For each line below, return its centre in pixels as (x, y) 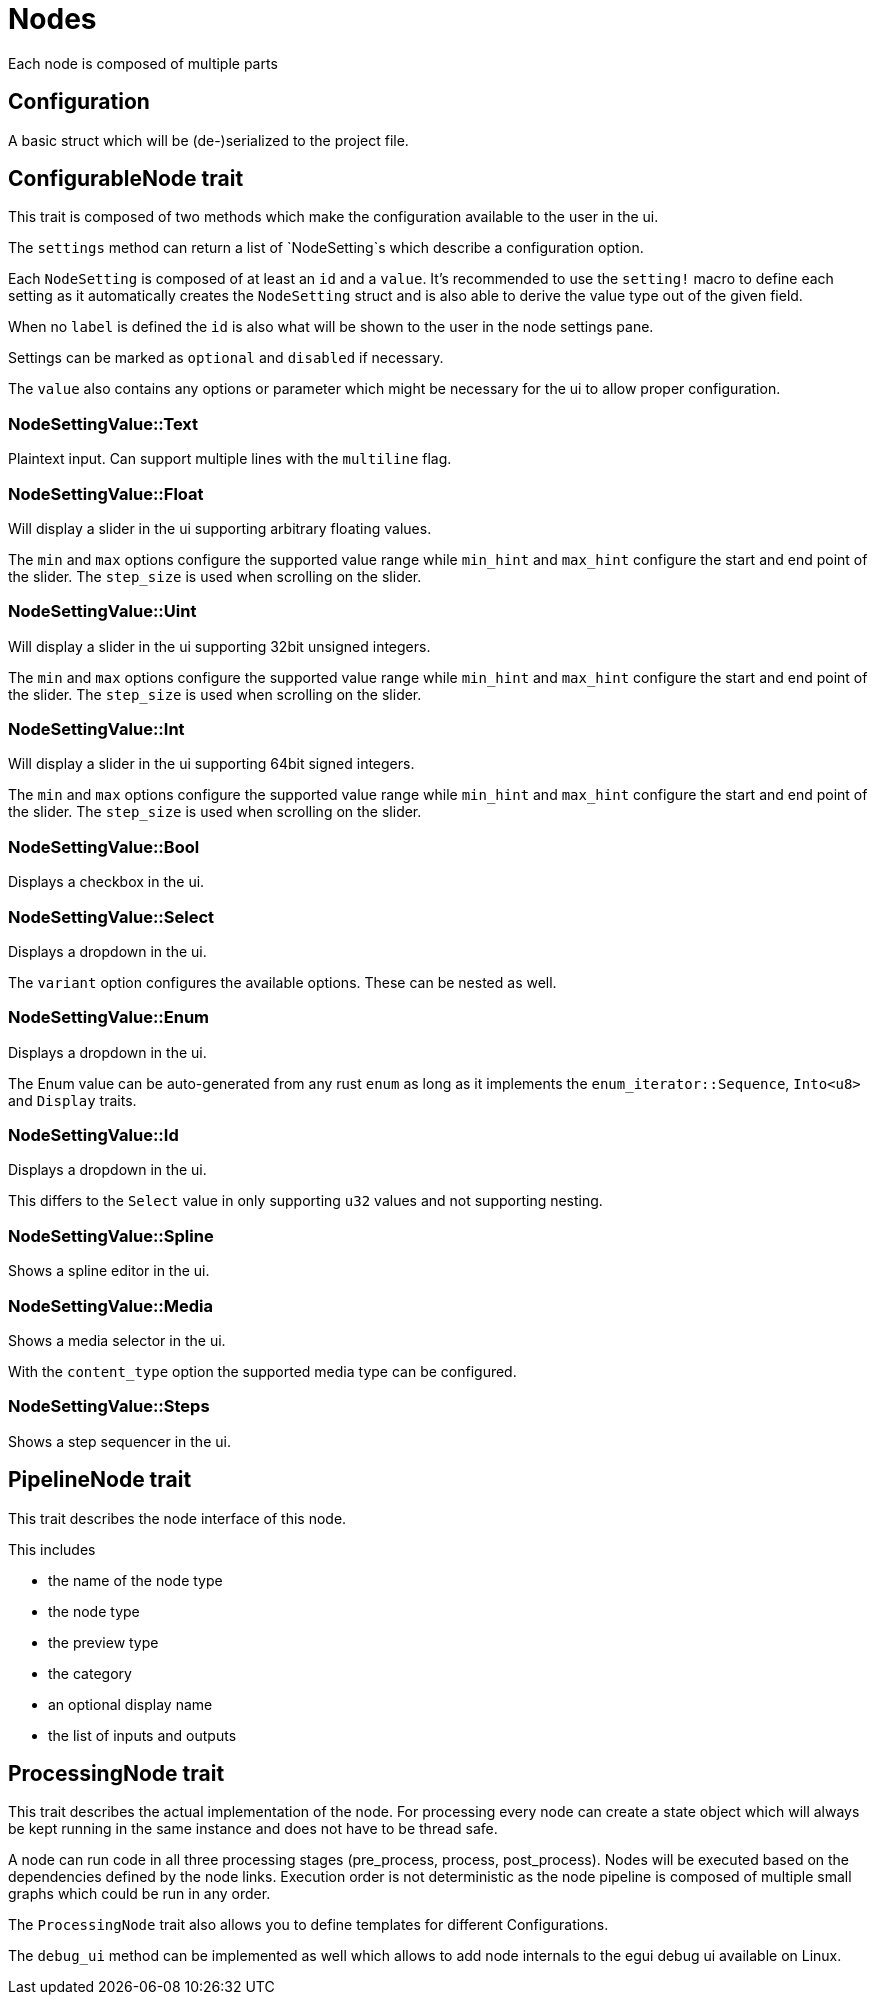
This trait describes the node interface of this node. (177, 1518)
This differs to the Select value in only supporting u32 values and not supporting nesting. (305, 1201)
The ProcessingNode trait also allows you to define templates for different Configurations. (308, 1925)
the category (90, 1673)
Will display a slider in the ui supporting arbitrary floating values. (220, 528)
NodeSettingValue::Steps (109, 1406)
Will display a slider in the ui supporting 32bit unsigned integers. (219, 646)
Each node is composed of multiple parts (143, 63)
